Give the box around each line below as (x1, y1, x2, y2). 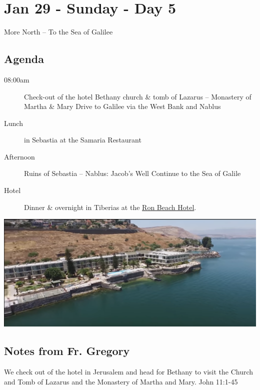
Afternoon (4, 151, 35, 161)
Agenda (4, 51, 44, 66)
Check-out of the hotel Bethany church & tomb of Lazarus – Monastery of (24, 91, 251, 101)
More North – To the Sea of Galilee (4, 26, 113, 37)
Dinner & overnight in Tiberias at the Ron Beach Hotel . (24, 201, 196, 212)
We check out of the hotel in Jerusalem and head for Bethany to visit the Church (4, 366, 253, 377)
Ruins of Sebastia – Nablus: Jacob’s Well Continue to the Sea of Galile (24, 168, 241, 178)
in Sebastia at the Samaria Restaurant (24, 134, 141, 145)
